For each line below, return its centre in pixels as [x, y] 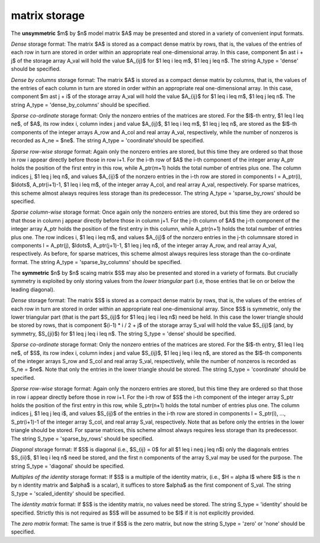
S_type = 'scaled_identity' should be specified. [68, 493]
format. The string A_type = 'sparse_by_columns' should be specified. [96, 262]
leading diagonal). [33, 289]
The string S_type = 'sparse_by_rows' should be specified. [82, 439]
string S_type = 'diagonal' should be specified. [68, 466]
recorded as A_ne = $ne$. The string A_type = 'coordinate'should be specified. [108, 141]
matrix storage [48, 15]
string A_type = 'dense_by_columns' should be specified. [81, 104]
